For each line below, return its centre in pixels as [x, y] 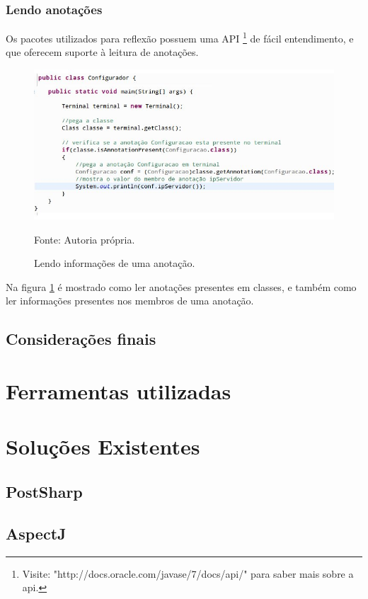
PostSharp [44, 491]
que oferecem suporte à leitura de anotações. [102, 52]
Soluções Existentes [103, 446]
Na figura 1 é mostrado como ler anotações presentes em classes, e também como [181, 286]
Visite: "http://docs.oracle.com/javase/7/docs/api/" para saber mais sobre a [188, 573]
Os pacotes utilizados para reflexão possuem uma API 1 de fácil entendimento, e [180, 37]
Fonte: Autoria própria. [85, 239]
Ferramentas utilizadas [119, 391]
